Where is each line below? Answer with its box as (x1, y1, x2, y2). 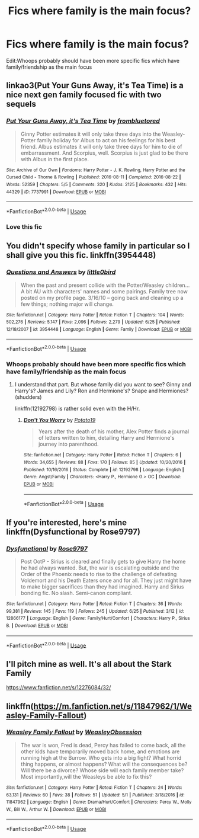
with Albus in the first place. (20, 155, 89, 162)
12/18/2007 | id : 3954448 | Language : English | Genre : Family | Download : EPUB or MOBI (6, 326, 191, 332)
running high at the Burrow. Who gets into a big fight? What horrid (20, 754, 182, 761)
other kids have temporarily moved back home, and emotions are (20, 748, 180, 755)
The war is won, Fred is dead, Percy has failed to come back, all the (20, 741, 186, 749)
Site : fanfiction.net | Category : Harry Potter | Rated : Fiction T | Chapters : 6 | (23, 452, 182, 458)
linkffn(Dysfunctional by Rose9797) (6, 526, 141, 537)
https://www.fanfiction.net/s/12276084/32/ (6, 684, 111, 691)
